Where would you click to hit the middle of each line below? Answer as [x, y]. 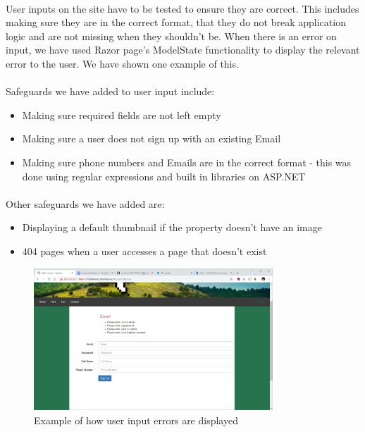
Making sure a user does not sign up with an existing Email [151, 138]
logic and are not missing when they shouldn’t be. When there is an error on [171, 36]
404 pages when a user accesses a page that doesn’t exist [144, 251]
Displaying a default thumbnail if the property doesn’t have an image [172, 227]
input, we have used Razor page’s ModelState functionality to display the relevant [183, 50]
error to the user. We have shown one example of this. [122, 63]
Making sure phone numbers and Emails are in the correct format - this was [187, 162]
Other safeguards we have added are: [85, 203]
